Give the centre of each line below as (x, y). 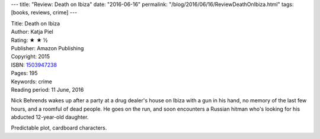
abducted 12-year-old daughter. (50, 117)
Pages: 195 (24, 73)
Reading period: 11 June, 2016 (47, 89)
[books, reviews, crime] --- (44, 12)
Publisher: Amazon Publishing (47, 48)
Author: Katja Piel (32, 32)
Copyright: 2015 (31, 57)
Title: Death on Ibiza (36, 23)
